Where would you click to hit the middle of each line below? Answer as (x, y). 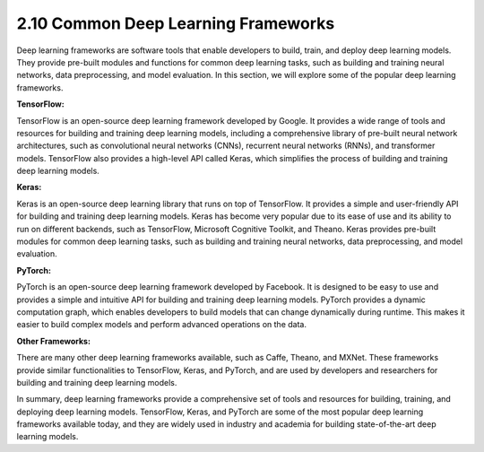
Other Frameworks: (54, 341)
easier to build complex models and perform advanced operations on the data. (161, 325)
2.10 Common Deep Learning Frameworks (176, 23)
